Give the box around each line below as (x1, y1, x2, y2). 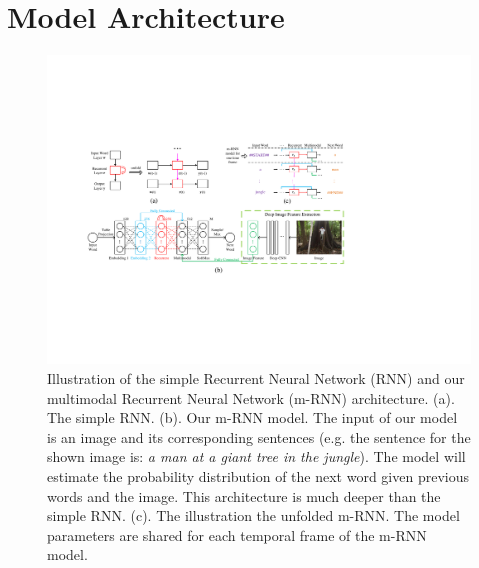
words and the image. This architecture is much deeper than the (47, 485, 441, 506)
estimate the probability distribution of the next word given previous (47, 465, 469, 486)
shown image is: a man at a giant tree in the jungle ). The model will (47, 446, 466, 467)
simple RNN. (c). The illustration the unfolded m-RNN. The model (47, 505, 460, 526)
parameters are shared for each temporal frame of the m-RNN (47, 524, 427, 545)
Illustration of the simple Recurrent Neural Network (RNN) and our (47, 368, 465, 389)
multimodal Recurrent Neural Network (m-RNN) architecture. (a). (47, 387, 455, 408)
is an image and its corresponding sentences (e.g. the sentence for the (47, 426, 471, 447)
